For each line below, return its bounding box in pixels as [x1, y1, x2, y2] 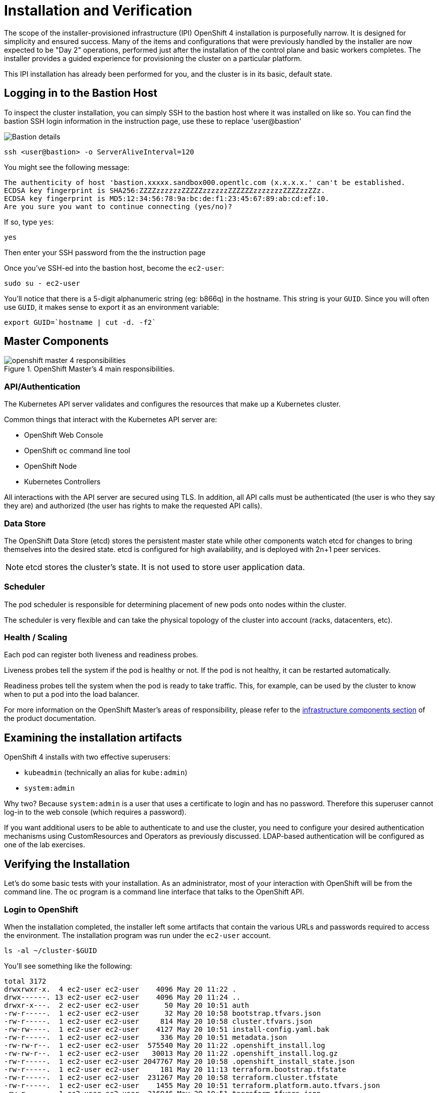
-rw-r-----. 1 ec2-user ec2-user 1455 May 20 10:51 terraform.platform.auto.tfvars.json [4, 1081, 380, 1089]
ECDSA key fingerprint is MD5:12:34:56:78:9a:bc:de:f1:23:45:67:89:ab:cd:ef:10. [4, 194, 330, 203]
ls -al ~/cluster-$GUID [4, 946, 97, 955]
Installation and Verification [4, 2, 192, 19]
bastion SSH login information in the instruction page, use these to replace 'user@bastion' [4, 116, 302, 125]
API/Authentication [4, 381, 81, 392]
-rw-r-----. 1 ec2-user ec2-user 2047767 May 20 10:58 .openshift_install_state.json [4, 1057, 355, 1065]
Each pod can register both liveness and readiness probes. [4, 650, 198, 659]
